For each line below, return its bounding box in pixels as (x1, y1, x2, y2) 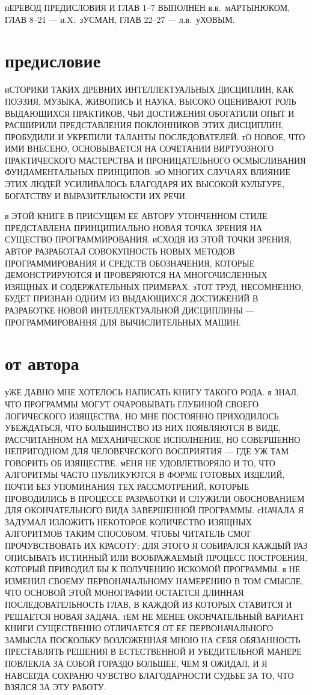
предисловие (5, 48, 101, 73)
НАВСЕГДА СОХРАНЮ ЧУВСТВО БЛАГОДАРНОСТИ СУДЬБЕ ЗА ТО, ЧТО (5, 669, 294, 681)
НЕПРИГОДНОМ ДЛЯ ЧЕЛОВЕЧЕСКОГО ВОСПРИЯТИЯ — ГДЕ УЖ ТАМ (5, 445, 289, 457)
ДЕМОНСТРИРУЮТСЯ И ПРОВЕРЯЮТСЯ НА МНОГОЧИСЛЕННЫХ (5, 268, 268, 281)
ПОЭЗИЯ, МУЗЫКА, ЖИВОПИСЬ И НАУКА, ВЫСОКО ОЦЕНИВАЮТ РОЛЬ (5, 94, 296, 107)
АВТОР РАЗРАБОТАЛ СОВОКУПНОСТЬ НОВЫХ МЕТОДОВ (5, 245, 235, 258)
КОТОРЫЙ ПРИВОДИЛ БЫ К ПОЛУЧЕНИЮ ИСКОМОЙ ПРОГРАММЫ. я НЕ (5, 563, 301, 575)
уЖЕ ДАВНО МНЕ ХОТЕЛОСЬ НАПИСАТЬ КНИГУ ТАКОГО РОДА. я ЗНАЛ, (5, 386, 299, 398)
